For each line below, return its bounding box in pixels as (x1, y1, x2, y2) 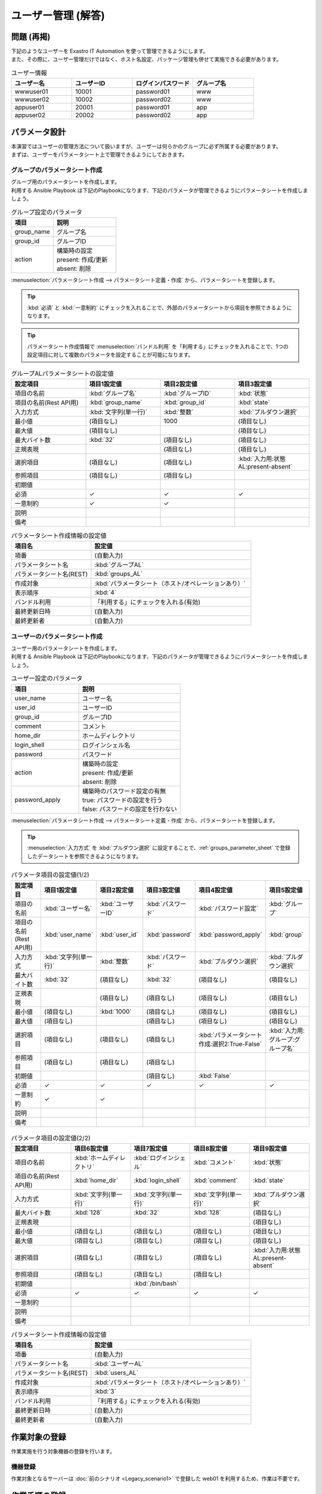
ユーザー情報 (11, 69, 47, 77)
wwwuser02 (14, 96, 50, 104)
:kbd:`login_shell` (134, 1176, 182, 1184)
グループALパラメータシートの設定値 (11, 369, 114, 378)
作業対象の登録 (11, 1432, 66, 1442)
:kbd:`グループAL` (94, 561, 144, 569)
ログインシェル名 (82, 741, 131, 749)
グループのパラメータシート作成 (11, 166, 103, 174)
